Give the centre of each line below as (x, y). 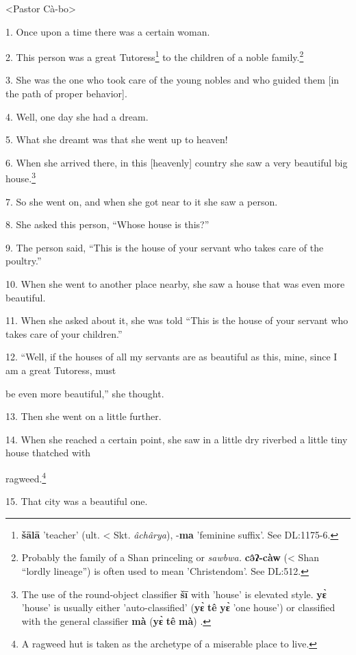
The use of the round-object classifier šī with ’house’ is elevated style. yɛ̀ (174, 594)
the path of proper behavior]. (66, 94)
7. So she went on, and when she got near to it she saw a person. (142, 201)
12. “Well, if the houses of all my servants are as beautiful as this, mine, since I (171, 357)
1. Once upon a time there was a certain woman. (108, 31)
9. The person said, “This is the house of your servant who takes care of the (165, 247)
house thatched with (48, 453)
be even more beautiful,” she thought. (85, 393)
